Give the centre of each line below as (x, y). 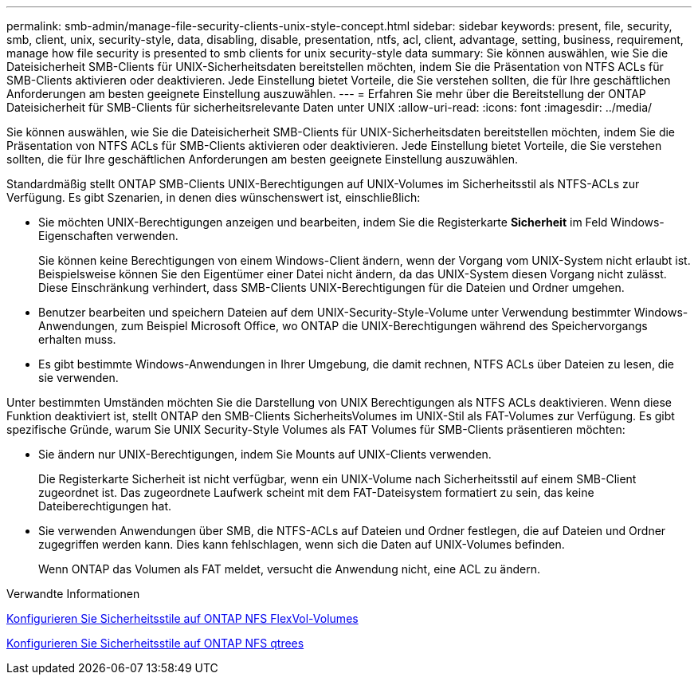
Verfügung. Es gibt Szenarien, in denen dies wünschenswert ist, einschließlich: (214, 197)
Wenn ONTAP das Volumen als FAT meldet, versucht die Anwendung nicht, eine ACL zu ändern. (289, 569)
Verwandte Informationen (73, 594)
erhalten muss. (77, 339)
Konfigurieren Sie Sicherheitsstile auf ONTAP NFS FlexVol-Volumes (182, 618)
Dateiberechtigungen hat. (105, 506)
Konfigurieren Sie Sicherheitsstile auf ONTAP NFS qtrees (155, 643)
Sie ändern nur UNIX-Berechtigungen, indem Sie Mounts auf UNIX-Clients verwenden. (265, 454)
